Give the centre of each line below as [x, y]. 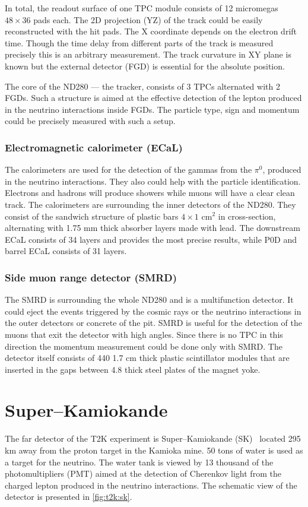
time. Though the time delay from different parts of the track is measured [139, 42]
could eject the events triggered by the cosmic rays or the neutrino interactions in [153, 311]
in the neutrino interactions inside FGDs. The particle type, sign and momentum [152, 109]
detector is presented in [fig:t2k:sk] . [69, 497]
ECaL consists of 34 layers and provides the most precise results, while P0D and [151, 239]
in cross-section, [247, 216]
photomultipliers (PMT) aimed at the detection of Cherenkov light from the [143, 473]
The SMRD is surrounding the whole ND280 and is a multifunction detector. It [149, 300]
